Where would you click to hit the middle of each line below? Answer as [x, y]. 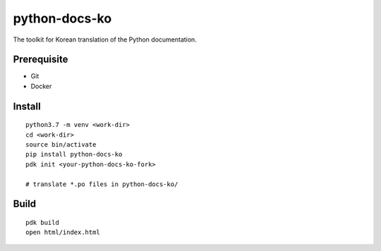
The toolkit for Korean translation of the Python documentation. [105, 39]
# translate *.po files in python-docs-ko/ [102, 184]
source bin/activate [61, 145]
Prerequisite [41, 60]
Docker [41, 86]
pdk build [42, 222]
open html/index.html [63, 232]
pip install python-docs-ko [74, 154]
